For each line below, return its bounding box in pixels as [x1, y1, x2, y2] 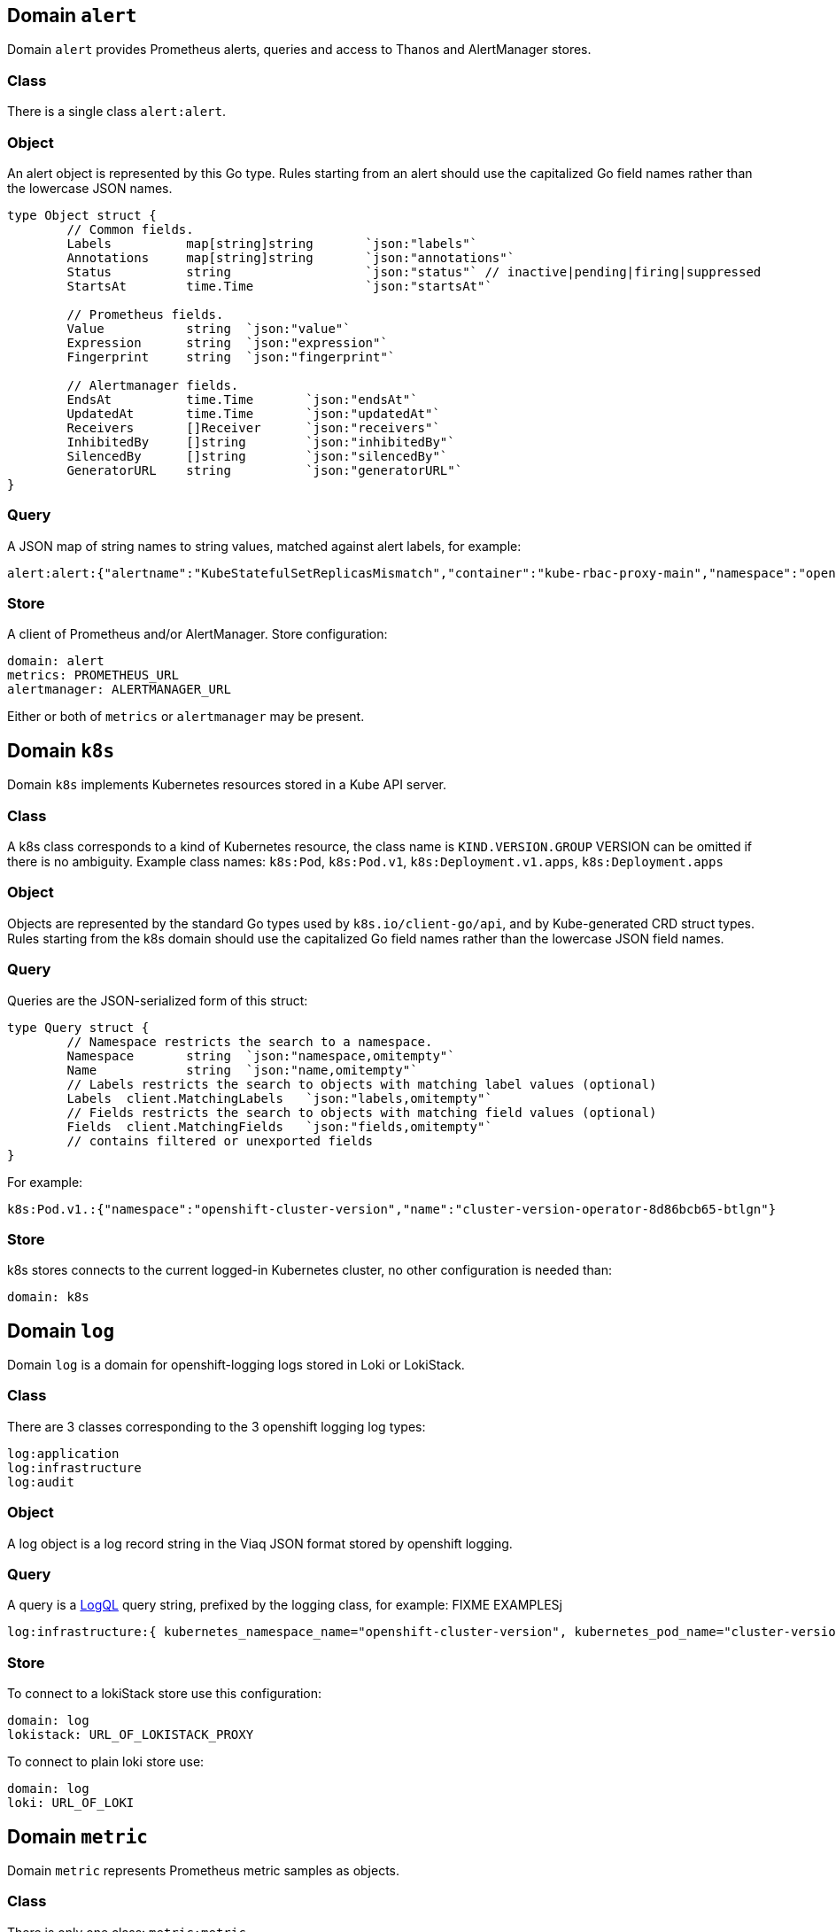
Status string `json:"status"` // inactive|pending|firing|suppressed [66, 264, 762, 279]
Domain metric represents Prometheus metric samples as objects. [7, 1862, 400, 1878]
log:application [7, 1446, 120, 1461]
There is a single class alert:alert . [7, 104, 226, 120]
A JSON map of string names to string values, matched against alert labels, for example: [7, 538, 522, 554]
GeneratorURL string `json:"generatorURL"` [66, 462, 463, 477]
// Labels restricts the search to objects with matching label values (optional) [66, 1076, 657, 1091]
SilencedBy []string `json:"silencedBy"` [66, 448, 448, 463]
